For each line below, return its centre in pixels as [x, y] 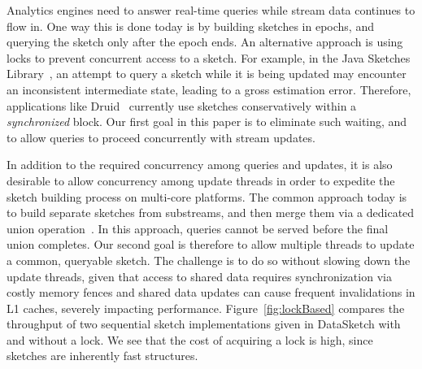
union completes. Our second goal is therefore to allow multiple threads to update [211, 244]
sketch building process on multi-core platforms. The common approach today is [207, 196]
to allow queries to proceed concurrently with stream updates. [161, 137]
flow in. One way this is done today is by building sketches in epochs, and [190, 26]
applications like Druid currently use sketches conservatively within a [182, 105]
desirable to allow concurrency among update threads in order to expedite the [201, 180]
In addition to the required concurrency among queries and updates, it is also [200, 165]
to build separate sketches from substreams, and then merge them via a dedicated [211, 213]
